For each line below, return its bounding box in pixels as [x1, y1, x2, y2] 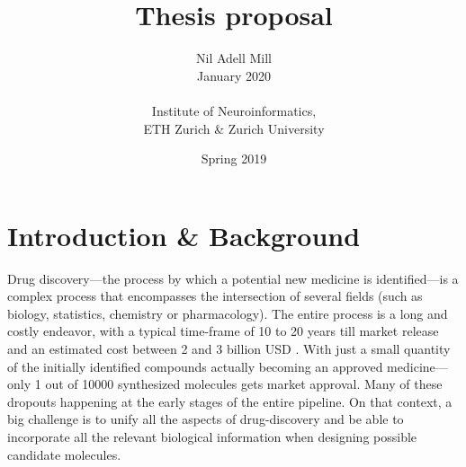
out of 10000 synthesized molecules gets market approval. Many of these [45, 374, 443, 393]
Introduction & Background [7, 216, 361, 253]
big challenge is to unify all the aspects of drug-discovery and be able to [7, 410, 404, 428]
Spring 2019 [201, 149, 267, 168]
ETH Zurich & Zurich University [143, 119, 325, 137]
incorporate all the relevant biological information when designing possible [7, 427, 417, 445]
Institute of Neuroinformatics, [151, 101, 317, 119]
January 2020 [197, 66, 271, 84]
